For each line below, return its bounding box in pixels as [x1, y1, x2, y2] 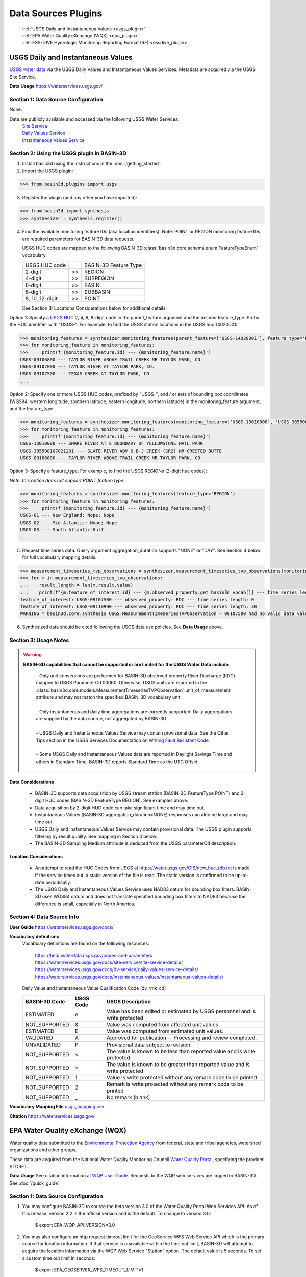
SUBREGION [84, 275, 114, 282]
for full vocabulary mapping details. [22, 554, 97, 560]
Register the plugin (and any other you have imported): [22, 195, 137, 201]
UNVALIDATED [25, 1041, 61, 1048]
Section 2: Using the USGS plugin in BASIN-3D [9, 150, 127, 157]
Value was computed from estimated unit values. [106, 1027, 224, 1034]
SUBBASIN [84, 289, 111, 296]
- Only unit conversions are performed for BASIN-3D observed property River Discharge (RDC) [36, 673, 236, 679]
